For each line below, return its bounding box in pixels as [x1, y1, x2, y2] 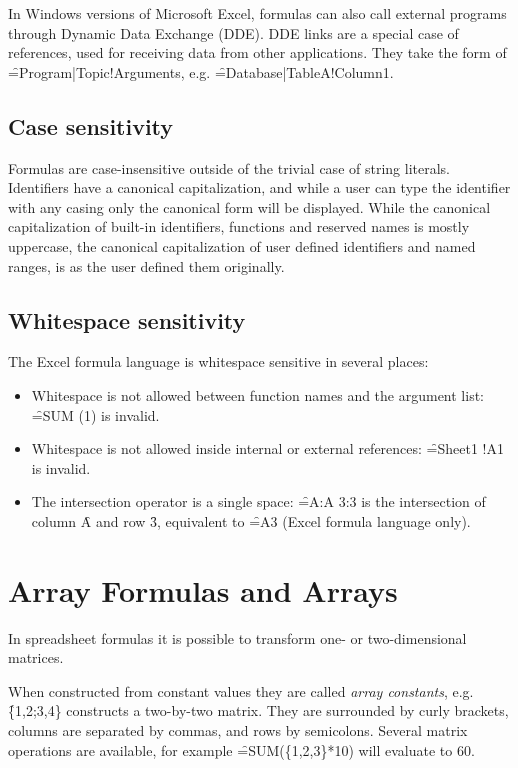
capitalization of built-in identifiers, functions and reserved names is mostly [8, 216, 470, 237]
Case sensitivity [8, 110, 174, 141]
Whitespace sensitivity [8, 304, 246, 335]
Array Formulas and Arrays [8, 569, 398, 610]
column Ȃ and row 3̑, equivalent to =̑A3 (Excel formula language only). [31, 510, 471, 531]
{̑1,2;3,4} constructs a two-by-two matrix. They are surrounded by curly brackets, [8, 700, 509, 721]
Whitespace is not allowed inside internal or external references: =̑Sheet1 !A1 [31, 438, 505, 459]
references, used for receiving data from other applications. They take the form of [8, 42, 507, 63]
